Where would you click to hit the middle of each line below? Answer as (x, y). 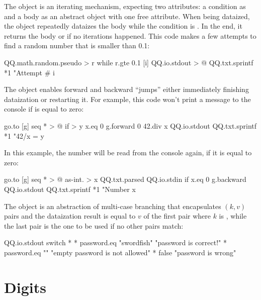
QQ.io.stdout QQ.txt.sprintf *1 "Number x (70, 189)
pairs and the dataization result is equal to (70, 216)
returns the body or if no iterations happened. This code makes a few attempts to (130, 35)
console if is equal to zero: (44, 109)
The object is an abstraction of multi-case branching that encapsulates (113, 206)
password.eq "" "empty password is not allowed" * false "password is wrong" (120, 252)
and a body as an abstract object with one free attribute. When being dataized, (127, 16)
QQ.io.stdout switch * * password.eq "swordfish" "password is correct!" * (115, 242)
